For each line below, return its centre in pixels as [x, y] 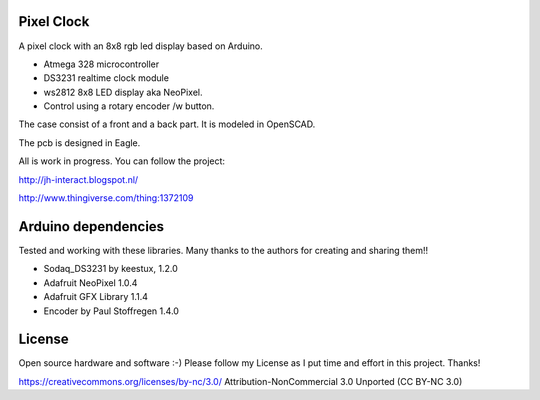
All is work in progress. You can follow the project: [121, 161]
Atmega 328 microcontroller [101, 64]
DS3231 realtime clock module [106, 78]
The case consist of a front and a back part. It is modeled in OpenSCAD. [167, 124]
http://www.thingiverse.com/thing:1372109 [106, 198]
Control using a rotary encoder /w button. [129, 106]
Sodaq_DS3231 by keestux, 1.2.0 [111, 269]
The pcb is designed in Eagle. [79, 142]
